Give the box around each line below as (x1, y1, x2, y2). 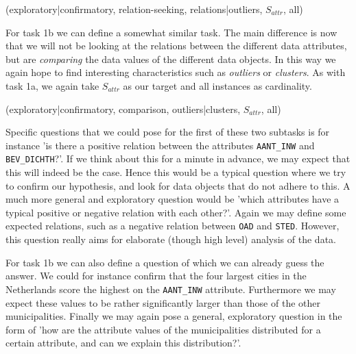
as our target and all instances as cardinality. (123, 78, 312, 92)
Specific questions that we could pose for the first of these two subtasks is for (5, 125, 330, 139)
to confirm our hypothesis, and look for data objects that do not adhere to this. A (5, 178, 351, 192)
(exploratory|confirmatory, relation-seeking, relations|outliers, (5, 2, 263, 16)
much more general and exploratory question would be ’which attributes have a (5, 192, 340, 206)
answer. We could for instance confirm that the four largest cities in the (5, 268, 307, 283)
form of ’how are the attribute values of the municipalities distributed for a (5, 322, 321, 336)
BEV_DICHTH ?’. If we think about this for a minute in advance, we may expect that (5, 151, 351, 166)
